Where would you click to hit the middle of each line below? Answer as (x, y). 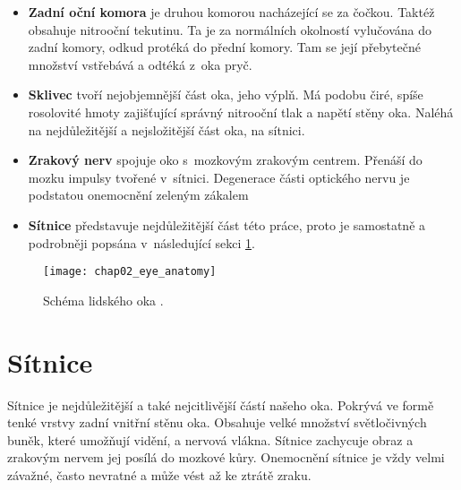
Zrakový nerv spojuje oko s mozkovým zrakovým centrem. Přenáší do (225, 160)
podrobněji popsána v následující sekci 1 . (141, 242)
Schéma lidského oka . (103, 300)
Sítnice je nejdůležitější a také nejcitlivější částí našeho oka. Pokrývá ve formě (221, 404)
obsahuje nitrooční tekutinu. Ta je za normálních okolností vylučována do (230, 29)
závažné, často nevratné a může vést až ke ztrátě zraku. (159, 474)
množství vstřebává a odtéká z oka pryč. (140, 64)
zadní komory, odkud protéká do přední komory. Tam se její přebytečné (224, 47)
